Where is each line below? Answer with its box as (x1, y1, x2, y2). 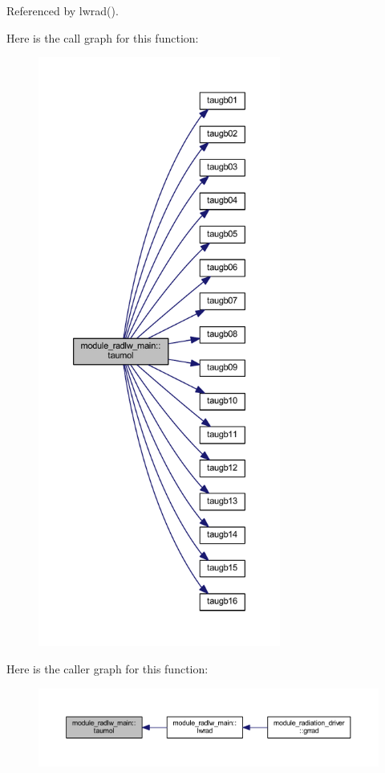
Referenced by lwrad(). (6, 2, 119, 18)
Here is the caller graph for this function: (6, 661, 209, 677)
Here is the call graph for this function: (6, 29, 199, 46)
